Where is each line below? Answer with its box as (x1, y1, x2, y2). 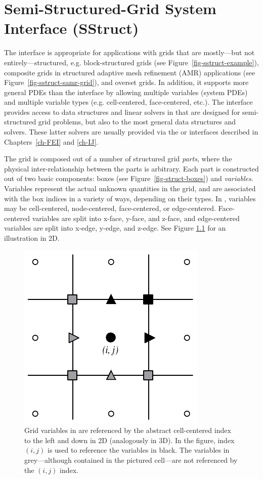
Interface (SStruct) (4, 18, 139, 38)
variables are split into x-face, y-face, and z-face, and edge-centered (32, 212, 240, 223)
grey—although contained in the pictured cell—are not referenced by (24, 454, 238, 465)
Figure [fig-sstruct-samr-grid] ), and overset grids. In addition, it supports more (4, 77, 249, 88)
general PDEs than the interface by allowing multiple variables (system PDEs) (4, 86, 248, 97)
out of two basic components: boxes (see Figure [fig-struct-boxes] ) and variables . (4, 173, 253, 184)
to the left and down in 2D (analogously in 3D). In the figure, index (24, 434, 235, 445)
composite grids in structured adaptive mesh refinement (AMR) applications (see (4, 67, 255, 77)
